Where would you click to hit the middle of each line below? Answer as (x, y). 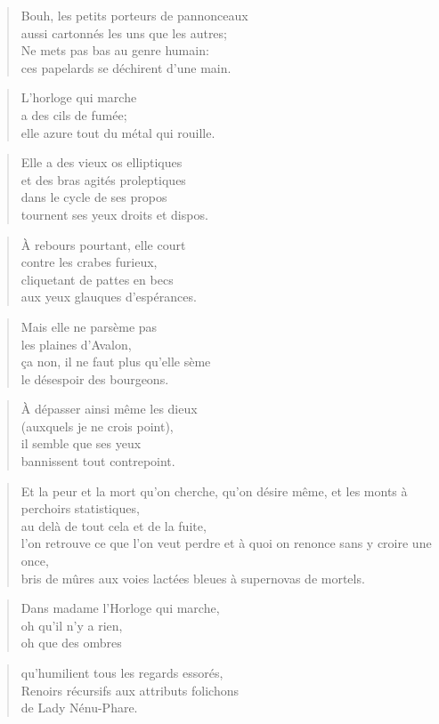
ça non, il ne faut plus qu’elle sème (116, 362)
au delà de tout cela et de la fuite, (114, 525)
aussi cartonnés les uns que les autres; (124, 32)
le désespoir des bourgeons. (95, 378)
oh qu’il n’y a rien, (72, 625)
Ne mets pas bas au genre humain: (115, 50)
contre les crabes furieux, (89, 262)
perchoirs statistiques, (80, 508)
